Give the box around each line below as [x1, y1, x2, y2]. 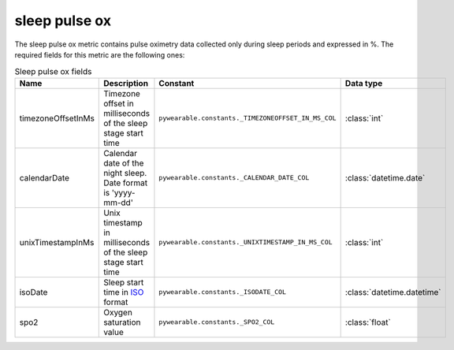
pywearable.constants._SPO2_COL [158, 318, 275, 326]
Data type [344, 77, 383, 88]
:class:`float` [344, 316, 392, 327]
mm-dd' [103, 197, 133, 208]
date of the [103, 158, 144, 169]
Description [103, 77, 149, 88]
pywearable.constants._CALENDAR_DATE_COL [158, 173, 310, 182]
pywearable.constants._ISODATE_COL [158, 288, 287, 296]
